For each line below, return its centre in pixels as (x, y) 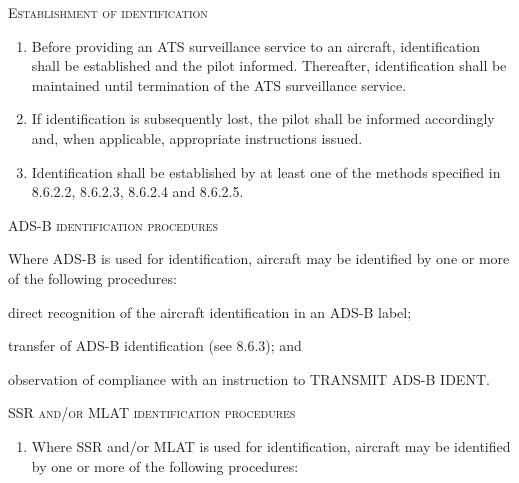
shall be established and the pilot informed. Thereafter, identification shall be (269, 65)
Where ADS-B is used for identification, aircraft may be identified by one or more (259, 258)
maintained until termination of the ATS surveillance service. (219, 84)
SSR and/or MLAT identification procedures (152, 412)
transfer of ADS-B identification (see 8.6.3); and (155, 345)
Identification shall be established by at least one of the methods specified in (266, 171)
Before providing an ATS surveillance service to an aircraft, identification (256, 45)
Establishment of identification (108, 12)
